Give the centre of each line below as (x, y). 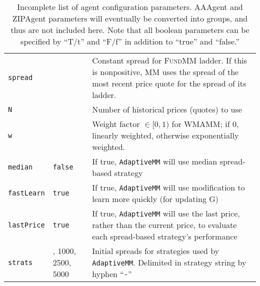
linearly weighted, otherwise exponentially (165, 135)
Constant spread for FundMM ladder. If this (169, 60)
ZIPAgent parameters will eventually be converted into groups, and (130, 18)
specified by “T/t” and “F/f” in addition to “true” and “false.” (130, 41)
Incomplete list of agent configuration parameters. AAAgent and (130, 7)
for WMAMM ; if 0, (205, 124)
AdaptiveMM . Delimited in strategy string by (169, 262)
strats (20, 262)
